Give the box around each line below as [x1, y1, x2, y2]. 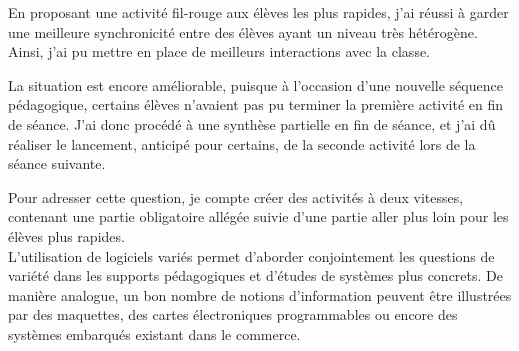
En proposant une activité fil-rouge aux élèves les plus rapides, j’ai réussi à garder [8, 2, 509, 22]
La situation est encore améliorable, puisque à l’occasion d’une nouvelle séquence [8, 74, 503, 95]
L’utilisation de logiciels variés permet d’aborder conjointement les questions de [8, 245, 495, 266]
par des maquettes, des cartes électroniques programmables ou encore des [8, 304, 458, 325]
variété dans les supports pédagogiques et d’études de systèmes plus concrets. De [8, 265, 503, 286]
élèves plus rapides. [8, 225, 125, 246]
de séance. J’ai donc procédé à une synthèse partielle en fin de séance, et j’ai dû [8, 113, 496, 134]
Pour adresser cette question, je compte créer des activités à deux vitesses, [8, 186, 464, 207]
